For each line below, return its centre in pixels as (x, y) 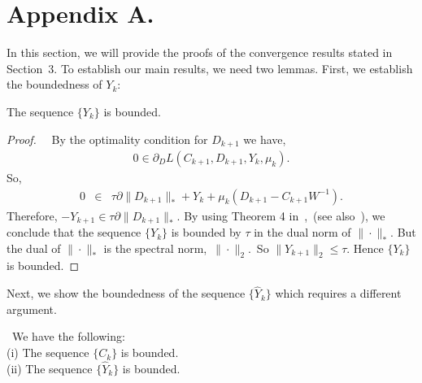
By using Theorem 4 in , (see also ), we (285, 215)
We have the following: (68, 336)
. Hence (365, 248)
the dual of (34, 248)
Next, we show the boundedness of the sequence (126, 293)
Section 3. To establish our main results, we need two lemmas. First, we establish (210, 68)
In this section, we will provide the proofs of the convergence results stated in (200, 52)
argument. (32, 309)
